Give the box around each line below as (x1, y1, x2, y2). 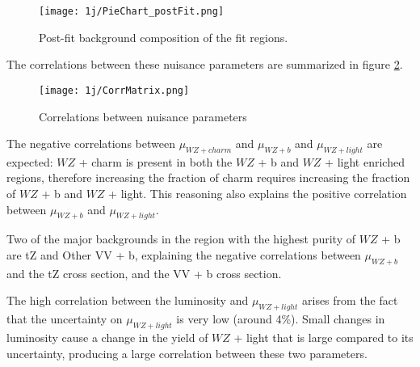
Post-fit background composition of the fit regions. (39, 28, 288, 45)
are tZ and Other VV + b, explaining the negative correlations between (6, 247, 361, 264)
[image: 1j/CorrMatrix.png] (39, 84, 190, 96)
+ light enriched (325, 153, 405, 170)
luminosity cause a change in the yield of (6, 329, 208, 346)
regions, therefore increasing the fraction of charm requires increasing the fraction (6, 169, 410, 186)
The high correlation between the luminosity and (6, 292, 249, 309)
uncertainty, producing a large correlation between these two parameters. (6, 344, 367, 361)
